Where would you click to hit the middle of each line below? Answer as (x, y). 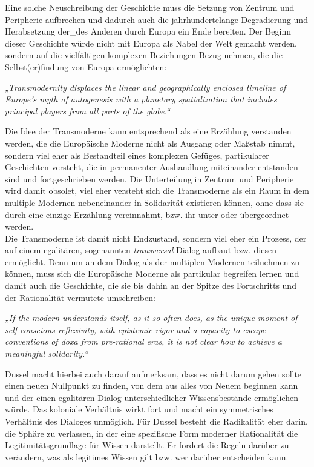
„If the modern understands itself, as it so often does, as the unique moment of (151, 318)
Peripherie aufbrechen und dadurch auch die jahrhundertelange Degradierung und (156, 19)
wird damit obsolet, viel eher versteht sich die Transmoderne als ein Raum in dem (157, 190)
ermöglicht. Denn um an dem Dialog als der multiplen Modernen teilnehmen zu (152, 261)
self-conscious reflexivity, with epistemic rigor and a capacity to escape (136, 329)
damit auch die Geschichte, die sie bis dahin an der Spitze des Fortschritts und (151, 286)
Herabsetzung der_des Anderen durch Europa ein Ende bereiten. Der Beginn (148, 31)
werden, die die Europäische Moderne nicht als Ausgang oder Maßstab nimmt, (150, 143)
